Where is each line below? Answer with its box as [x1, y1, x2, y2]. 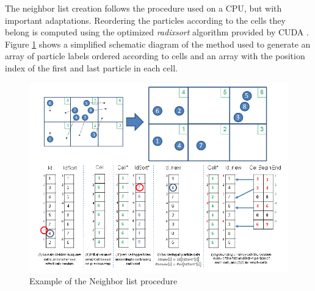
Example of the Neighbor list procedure [29, 275, 178, 287]
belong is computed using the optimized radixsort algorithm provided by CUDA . [5, 26, 309, 38]
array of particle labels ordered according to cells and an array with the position [5, 49, 305, 62]
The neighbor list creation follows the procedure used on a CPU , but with [5, 2, 282, 14]
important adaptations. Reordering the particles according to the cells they [5, 13, 286, 26]
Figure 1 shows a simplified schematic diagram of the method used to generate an [5, 37, 311, 50]
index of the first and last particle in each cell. [5, 61, 178, 74]
